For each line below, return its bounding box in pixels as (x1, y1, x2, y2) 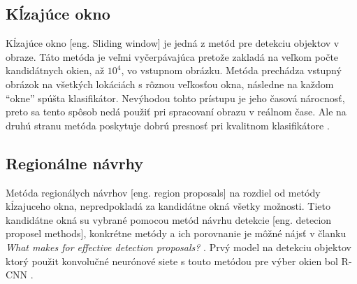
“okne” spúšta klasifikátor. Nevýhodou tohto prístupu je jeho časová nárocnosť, (6, 90, 345, 105)
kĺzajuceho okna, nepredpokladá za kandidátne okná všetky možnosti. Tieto (6, 199, 330, 213)
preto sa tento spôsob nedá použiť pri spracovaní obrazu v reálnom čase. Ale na (6, 104, 347, 119)
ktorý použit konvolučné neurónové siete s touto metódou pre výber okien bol (6, 253, 338, 268)
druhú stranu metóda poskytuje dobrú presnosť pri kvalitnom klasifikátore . (6, 118, 330, 132)
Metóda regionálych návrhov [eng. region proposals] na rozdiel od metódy (6, 185, 321, 199)
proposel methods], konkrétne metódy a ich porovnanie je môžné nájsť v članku (6, 226, 347, 241)
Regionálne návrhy (6, 152, 144, 173)
